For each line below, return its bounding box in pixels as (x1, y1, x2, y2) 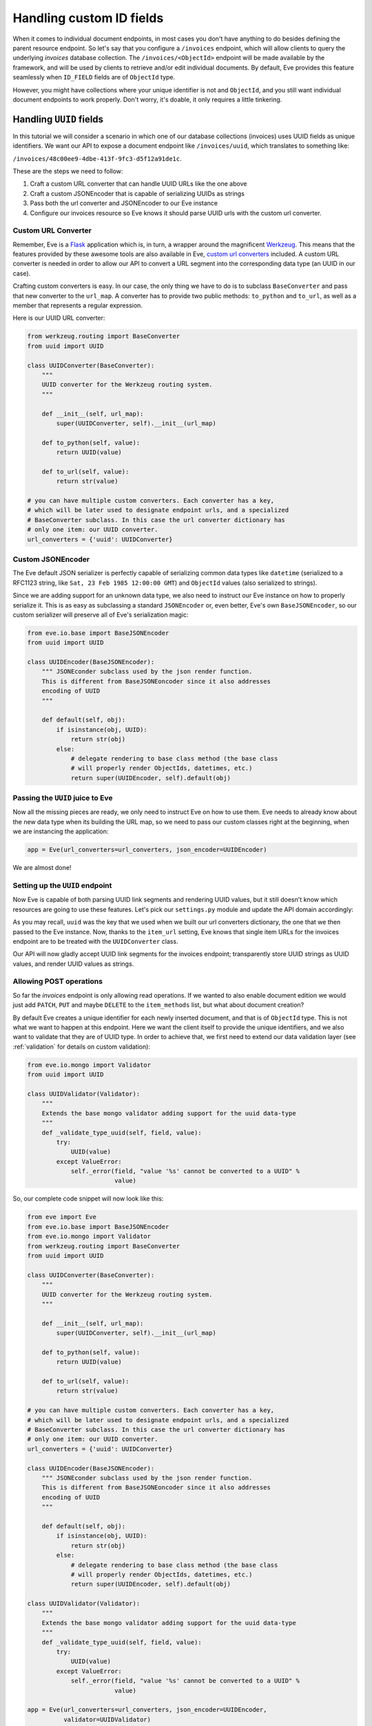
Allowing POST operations (12, 977, 103, 987)
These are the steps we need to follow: (12, 166, 123, 175)
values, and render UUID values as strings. (12, 960, 134, 968)
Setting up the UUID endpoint (12, 880, 112, 890)
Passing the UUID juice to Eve (12, 793, 113, 803)
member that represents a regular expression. (12, 301, 143, 310)
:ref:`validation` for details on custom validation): (12, 1043, 151, 1051)
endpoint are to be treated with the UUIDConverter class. (12, 937, 178, 945)
